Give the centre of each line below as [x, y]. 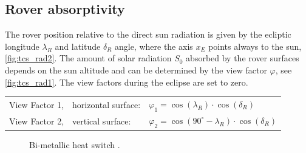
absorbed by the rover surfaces [243, 58]
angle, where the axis [154, 46]
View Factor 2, [37, 121]
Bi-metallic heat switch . [75, 145]
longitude [22, 46]
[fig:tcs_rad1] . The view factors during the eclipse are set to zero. [127, 82]
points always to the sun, [255, 46]
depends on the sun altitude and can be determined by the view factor [136, 70]
